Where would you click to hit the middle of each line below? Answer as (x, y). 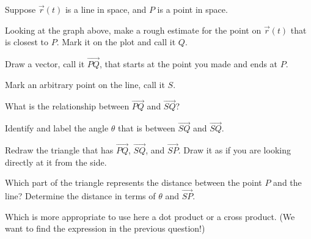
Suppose (20, 9)
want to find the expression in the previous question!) (105, 228)
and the (287, 182)
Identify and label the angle (57, 128)
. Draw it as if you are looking (234, 150)
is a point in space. (192, 9)
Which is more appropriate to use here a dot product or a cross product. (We (150, 216)
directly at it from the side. (56, 162)
